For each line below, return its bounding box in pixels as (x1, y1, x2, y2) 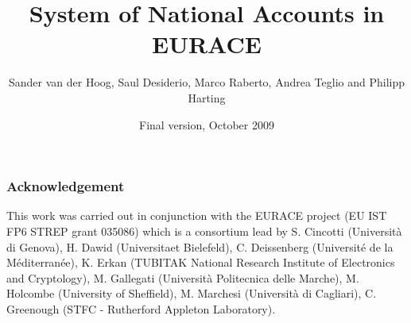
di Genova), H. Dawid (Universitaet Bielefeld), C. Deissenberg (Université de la (6, 238, 394, 255)
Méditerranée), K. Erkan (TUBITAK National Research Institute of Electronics (6, 254, 395, 271)
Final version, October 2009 (139, 116, 274, 133)
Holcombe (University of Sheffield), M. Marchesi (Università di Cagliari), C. (6, 285, 377, 302)
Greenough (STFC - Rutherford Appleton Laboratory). (6, 300, 276, 317)
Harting (188, 89, 226, 106)
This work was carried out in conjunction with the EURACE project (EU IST (6, 207, 387, 224)
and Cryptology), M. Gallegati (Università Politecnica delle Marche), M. (6, 269, 359, 286)
